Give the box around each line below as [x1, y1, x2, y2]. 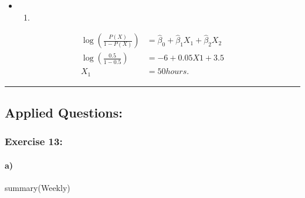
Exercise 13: [5, 134, 63, 149]
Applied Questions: [5, 103, 123, 122]
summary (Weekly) [5, 182, 70, 194]
